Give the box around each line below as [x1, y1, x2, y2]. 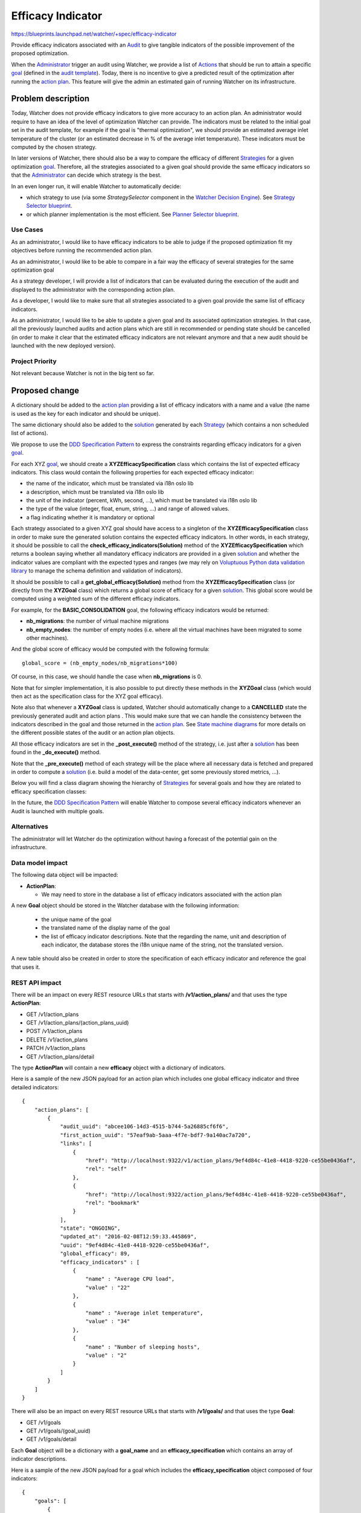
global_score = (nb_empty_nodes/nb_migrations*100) [22, 660, 178, 666]
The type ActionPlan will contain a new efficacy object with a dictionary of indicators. [11, 1064, 226, 1071]
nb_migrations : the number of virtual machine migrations [26, 617, 169, 625]
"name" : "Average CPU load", [85, 1276, 175, 1282]
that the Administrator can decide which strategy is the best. [11, 171, 162, 179]
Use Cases [11, 226, 43, 234]
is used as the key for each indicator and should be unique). [11, 410, 161, 417]
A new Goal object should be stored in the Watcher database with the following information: [11, 902, 240, 909]
